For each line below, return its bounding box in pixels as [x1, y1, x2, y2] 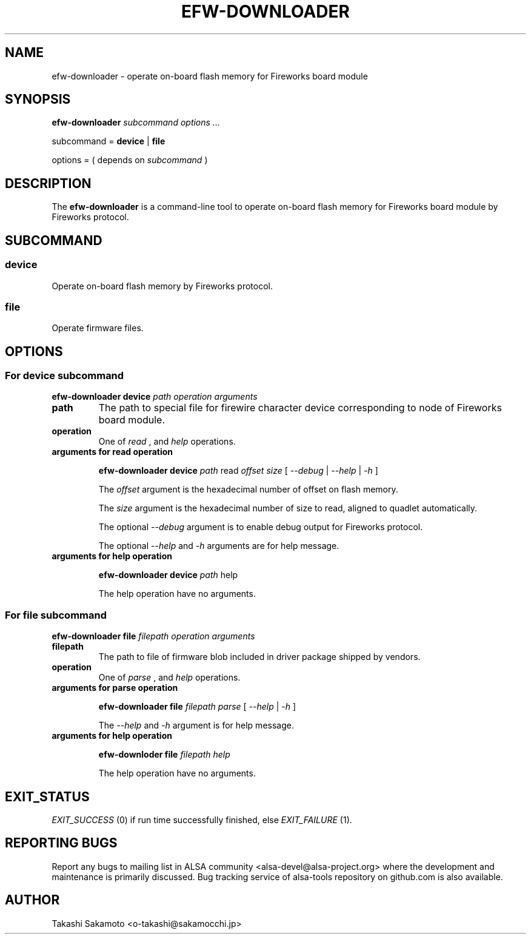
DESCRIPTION [5, 175, 92, 191]
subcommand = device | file [52, 136, 165, 147]
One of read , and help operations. [98, 436, 236, 447]
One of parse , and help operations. [98, 672, 241, 683]
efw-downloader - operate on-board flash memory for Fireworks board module [52, 70, 368, 81]
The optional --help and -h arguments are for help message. [98, 540, 339, 551]
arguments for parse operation [52, 682, 178, 693]
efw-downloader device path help [98, 570, 238, 581]
